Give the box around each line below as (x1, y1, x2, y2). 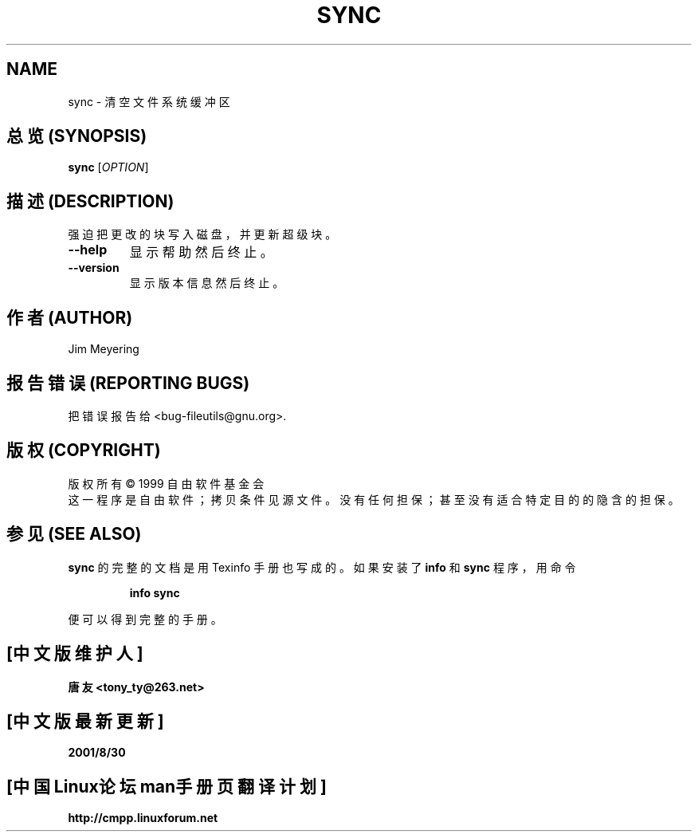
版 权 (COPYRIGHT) (6, 440, 161, 461)
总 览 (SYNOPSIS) (6, 126, 147, 147)
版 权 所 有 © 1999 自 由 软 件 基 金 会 (68, 476, 265, 490)
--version (68, 261, 120, 275)
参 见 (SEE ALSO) (6, 524, 142, 545)
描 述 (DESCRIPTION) (6, 191, 174, 211)
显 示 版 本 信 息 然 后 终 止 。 (129, 276, 284, 290)
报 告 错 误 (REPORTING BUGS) (6, 372, 250, 393)
